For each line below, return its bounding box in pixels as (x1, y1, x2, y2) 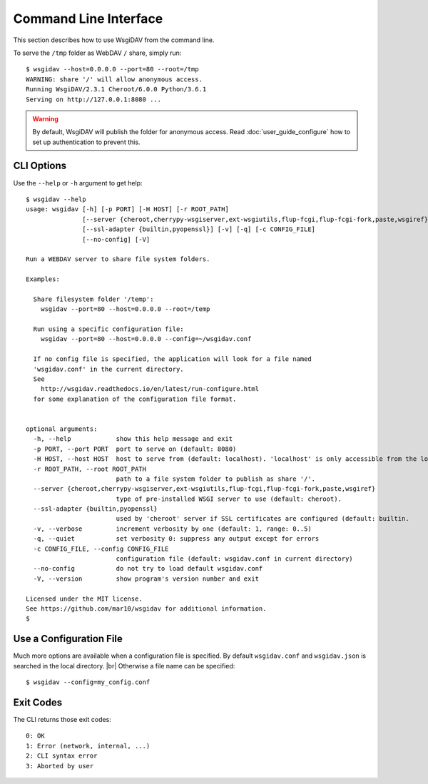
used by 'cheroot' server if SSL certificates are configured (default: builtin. (116, 514, 409, 523)
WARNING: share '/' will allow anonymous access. (26, 75, 203, 83)
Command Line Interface (13, 11, 163, 26)
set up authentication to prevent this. (32, 138, 141, 146)
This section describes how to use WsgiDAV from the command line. (13, 36, 215, 44)
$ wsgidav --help (26, 195, 86, 203)
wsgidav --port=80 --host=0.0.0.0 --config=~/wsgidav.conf (40, 335, 252, 343)
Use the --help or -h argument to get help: (13, 178, 143, 187)
